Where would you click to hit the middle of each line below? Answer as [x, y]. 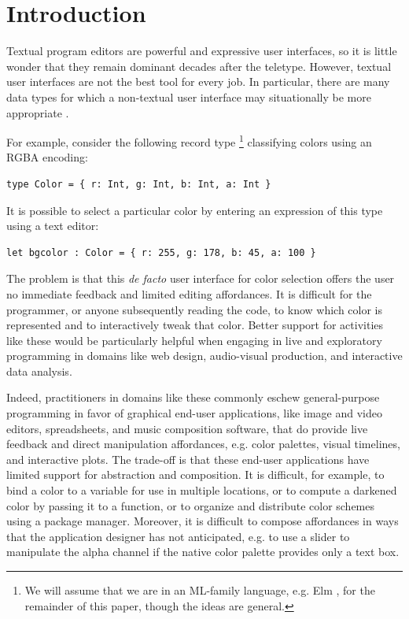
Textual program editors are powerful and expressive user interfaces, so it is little [202, 51]
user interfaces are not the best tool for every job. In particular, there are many [198, 82]
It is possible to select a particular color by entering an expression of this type [195, 210]
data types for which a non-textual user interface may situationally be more [189, 96]
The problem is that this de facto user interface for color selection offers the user [201, 278]
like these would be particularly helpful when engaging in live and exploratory [194, 340]
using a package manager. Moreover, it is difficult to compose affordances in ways [203, 521]
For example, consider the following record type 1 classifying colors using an [189, 141]
